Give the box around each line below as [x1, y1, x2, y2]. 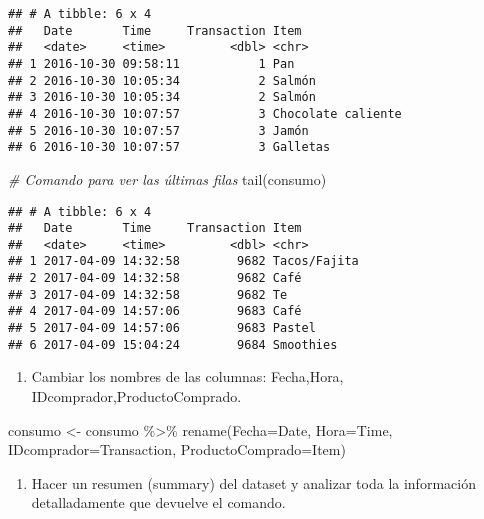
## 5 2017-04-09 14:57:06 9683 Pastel [8, 321, 316, 336]
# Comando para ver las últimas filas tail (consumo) [8, 168, 327, 189]
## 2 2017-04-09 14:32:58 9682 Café [8, 271, 302, 286]
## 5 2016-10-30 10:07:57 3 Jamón [8, 123, 309, 138]
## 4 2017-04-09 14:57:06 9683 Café [8, 304, 302, 319]
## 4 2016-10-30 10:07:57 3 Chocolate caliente [8, 106, 402, 121]
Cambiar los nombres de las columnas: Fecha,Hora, [31, 366, 344, 387]
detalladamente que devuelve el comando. [31, 492, 286, 513]
